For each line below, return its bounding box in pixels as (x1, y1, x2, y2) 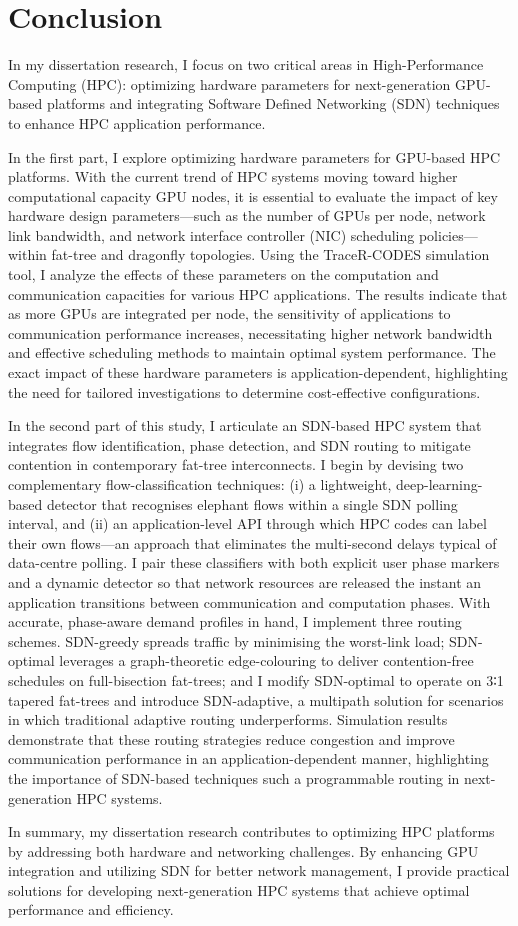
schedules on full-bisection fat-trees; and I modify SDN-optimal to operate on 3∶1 (8, 669, 504, 690)
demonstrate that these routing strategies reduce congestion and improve (8, 728, 455, 749)
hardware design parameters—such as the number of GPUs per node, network (8, 205, 486, 226)
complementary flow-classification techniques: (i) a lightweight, (8, 474, 392, 494)
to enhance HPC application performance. (8, 112, 266, 133)
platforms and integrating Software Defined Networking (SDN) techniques (46, 93, 500, 114)
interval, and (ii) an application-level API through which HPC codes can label (8, 513, 487, 534)
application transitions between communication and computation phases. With (8, 591, 491, 612)
